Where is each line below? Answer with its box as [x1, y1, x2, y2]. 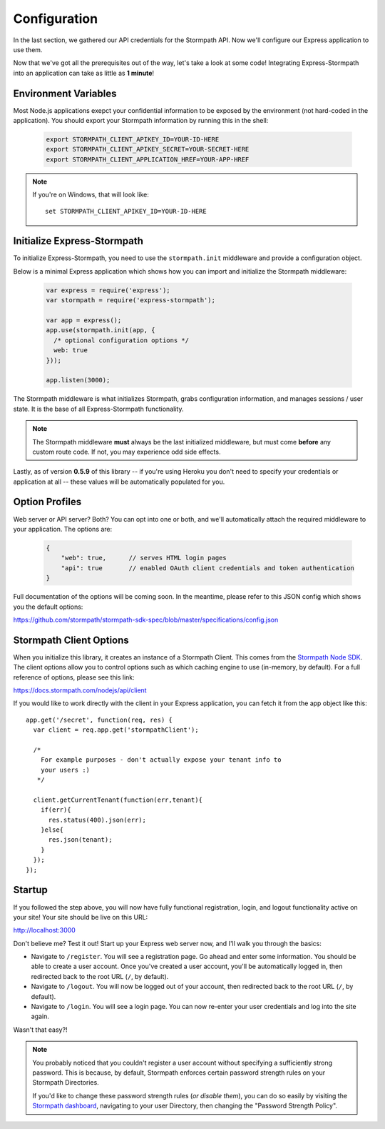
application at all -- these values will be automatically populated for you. [13, 477, 225, 486]
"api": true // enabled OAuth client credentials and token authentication [61, 564, 354, 572]
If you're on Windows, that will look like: [32, 190, 150, 199]
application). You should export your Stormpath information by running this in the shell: [13, 116, 269, 125]
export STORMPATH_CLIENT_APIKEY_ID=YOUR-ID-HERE [46, 136, 220, 143]
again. [31, 1012, 50, 1021]
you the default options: [13, 602, 83, 611]
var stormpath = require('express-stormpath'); [46, 297, 215, 304]
